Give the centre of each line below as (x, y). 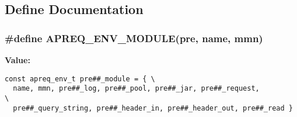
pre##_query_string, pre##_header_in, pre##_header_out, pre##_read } (153, 108)
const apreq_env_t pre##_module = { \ (80, 79)
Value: (18, 60)
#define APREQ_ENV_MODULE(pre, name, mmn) (134, 38)
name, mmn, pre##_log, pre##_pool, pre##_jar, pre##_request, (136, 89)
